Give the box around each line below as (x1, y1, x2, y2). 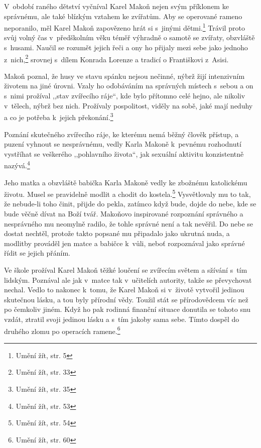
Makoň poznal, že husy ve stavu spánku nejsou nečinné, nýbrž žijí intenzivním (4, 70, 245, 81)
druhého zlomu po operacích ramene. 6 (4, 324, 120, 336)
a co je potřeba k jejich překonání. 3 (4, 110, 113, 122)
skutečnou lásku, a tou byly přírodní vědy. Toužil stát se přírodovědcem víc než (4, 294, 248, 304)
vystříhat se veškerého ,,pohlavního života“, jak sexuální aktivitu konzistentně (4, 148, 244, 159)
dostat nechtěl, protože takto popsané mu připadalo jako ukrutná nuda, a (4, 228, 230, 239)
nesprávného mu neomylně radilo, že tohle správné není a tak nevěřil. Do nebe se (4, 218, 253, 229)
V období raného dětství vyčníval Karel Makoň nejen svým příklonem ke (4, 1, 229, 11)
